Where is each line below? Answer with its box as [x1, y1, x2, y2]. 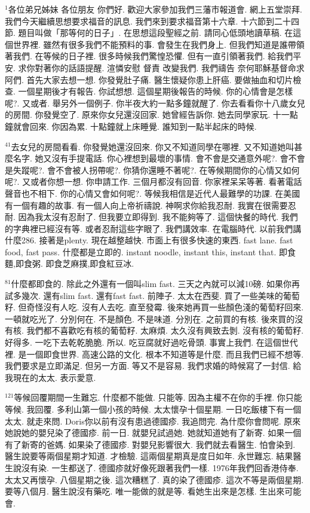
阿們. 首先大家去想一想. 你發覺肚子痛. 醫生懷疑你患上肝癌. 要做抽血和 [5, 73, 277, 85]
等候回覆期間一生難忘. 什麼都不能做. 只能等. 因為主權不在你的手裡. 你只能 [14, 391, 302, 404]
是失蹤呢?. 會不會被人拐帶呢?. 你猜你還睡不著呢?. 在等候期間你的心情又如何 [5, 163, 300, 176]
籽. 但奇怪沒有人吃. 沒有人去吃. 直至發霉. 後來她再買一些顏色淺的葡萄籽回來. [5, 301, 304, 313]
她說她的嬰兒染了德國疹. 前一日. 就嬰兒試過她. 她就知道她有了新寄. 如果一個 [5, 426, 302, 439]
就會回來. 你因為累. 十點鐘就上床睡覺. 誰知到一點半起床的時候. [13, 120, 257, 132]
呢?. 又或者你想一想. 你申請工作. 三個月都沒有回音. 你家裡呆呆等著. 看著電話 [5, 175, 302, 188]
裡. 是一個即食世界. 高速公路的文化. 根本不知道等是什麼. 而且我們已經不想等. [5, 347, 304, 360]
